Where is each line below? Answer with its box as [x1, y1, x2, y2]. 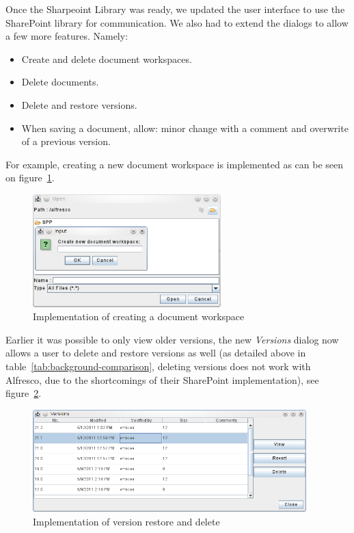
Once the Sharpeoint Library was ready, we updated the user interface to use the [5, 2, 345, 16]
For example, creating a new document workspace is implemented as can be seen [5, 157, 344, 171]
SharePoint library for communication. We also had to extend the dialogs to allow [5, 15, 349, 29]
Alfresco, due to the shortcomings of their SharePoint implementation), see [5, 372, 319, 387]
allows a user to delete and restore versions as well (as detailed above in [5, 346, 306, 360]
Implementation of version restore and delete [33, 514, 220, 528]
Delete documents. [21, 75, 99, 89]
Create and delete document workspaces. [21, 51, 192, 66]
